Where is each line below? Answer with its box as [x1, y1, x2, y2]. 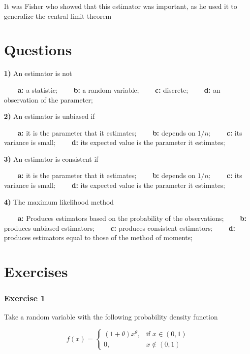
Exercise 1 [4, 292, 45, 304]
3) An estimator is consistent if [4, 153, 98, 164]
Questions [4, 39, 72, 60]
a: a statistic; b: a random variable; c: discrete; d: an [18, 84, 220, 95]
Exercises [4, 261, 68, 282]
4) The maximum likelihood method [4, 196, 114, 207]
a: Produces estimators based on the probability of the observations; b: [18, 213, 247, 223]
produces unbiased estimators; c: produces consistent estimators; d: [4, 222, 235, 233]
